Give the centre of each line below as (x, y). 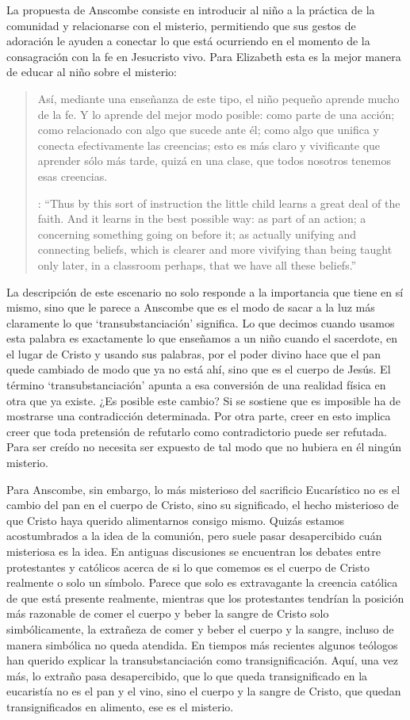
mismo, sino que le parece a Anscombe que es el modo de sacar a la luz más (191, 307)
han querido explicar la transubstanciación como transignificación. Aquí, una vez (202, 660)
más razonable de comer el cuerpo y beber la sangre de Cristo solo (168, 613)
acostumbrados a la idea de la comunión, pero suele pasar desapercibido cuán (194, 536)
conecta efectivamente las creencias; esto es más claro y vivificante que (209, 145)
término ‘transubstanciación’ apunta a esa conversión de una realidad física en (196, 385)
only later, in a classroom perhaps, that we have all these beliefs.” (197, 264)
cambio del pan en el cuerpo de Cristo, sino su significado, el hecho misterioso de (203, 505)
